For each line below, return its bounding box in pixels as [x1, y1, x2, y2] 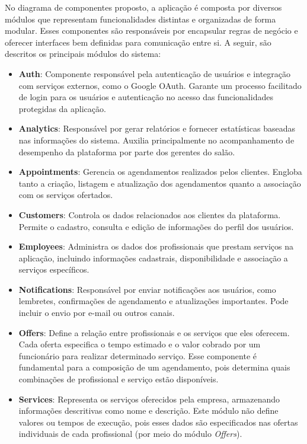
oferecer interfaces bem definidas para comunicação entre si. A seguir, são [5, 36, 271, 48]
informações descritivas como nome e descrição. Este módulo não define [18, 404, 279, 417]
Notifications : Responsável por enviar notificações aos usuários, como [18, 283, 276, 295]
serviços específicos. [18, 263, 89, 276]
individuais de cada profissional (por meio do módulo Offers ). [18, 427, 242, 440]
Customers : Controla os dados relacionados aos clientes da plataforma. [18, 208, 281, 221]
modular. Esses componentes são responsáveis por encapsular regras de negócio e [5, 24, 298, 37]
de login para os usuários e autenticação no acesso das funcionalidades [18, 91, 273, 103]
